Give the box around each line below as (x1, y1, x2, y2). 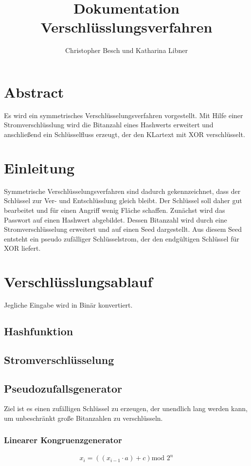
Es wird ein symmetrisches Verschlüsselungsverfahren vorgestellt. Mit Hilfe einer (4, 110, 243, 120)
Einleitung (4, 157, 75, 177)
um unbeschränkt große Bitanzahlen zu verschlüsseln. (4, 413, 163, 423)
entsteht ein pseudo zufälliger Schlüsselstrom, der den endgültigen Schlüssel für (4, 233, 239, 243)
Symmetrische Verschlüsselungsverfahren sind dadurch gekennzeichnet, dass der (4, 186, 241, 196)
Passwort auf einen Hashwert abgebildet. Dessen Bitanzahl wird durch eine (4, 214, 227, 224)
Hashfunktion (4, 324, 73, 339)
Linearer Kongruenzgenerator (4, 433, 122, 446)
